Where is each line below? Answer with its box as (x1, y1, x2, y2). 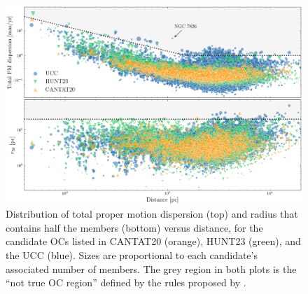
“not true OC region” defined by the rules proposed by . (6, 275, 246, 290)
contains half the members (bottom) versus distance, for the (6, 220, 263, 234)
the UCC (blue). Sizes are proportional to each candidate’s (6, 248, 258, 262)
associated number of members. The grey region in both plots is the (6, 261, 297, 276)
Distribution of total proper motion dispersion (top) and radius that (6, 206, 298, 221)
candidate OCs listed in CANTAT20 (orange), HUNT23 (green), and (6, 234, 301, 248)
